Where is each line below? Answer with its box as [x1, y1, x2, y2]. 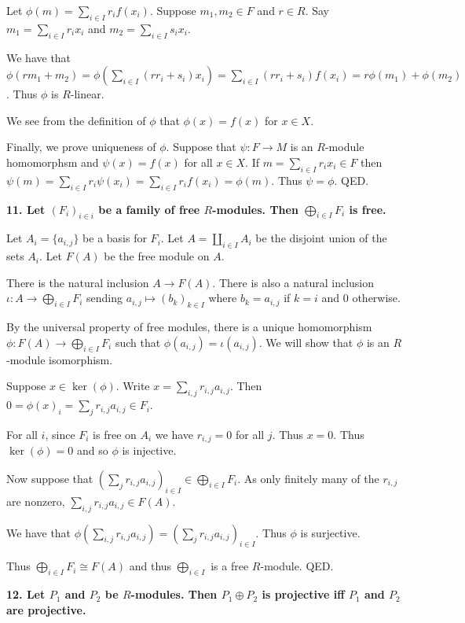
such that [115, 334, 161, 350]
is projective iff [262, 586, 345, 603]
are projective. [6, 601, 86, 617]
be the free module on [104, 248, 210, 264]
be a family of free [98, 201, 200, 217]
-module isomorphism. [6, 351, 113, 367]
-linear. [70, 86, 104, 102]
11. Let [6, 201, 46, 217]
